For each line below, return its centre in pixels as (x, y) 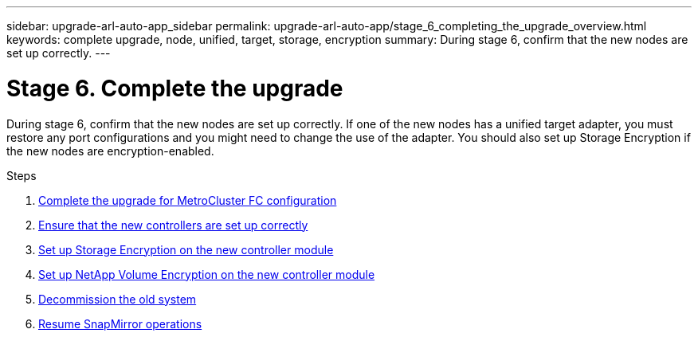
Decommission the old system (118, 299)
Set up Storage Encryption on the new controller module (186, 249)
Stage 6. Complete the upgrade (175, 88)
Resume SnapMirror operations (120, 323)
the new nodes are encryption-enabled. (110, 151)
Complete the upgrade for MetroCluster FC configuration (188, 200)
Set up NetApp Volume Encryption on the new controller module (207, 274)
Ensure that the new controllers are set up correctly (173, 225)
